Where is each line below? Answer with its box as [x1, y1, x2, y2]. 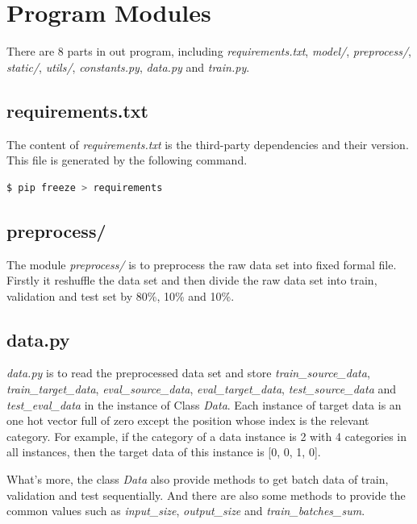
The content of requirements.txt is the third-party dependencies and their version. [6, 135, 409, 152]
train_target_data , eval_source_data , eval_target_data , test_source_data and [6, 381, 397, 397]
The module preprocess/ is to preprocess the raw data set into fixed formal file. [6, 256, 397, 272]
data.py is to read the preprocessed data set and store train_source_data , [6, 364, 370, 381]
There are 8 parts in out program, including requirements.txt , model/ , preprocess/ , [6, 43, 411, 60]
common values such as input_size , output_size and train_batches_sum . [6, 502, 365, 519]
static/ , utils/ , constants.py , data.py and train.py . [6, 58, 250, 75]
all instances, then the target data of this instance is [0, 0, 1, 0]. [6, 443, 321, 460]
